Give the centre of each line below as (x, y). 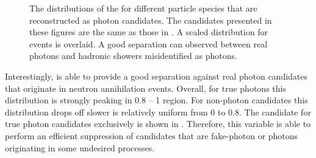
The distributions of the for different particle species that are (143, 8)
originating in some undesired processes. (80, 147)
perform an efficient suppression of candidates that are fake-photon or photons (152, 135)
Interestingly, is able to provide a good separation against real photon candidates (156, 76)
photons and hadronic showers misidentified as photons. (133, 56)
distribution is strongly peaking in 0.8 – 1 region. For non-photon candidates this (156, 100)
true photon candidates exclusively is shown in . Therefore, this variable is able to (158, 124)
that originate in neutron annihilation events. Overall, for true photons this (145, 88)
